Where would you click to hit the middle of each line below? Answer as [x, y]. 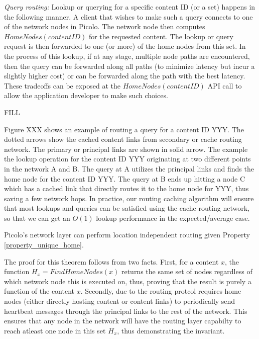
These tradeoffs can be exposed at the [62, 85]
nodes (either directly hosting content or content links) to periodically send [120, 301]
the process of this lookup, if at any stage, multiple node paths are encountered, [127, 56]
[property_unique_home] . [44, 245]
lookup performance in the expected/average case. [173, 218]
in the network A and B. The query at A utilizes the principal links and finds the [129, 168]
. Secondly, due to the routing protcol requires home [161, 291]
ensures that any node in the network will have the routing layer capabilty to [123, 321]
